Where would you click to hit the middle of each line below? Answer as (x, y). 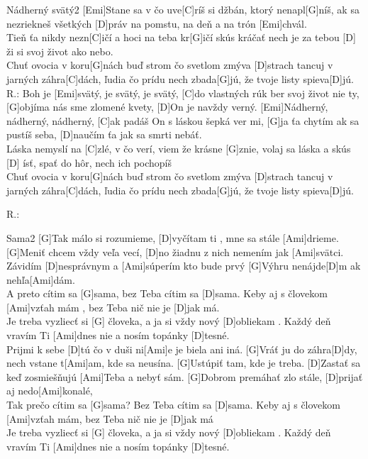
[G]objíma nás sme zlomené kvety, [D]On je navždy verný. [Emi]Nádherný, (167, 107)
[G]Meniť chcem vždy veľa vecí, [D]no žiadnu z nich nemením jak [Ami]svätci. (175, 251)
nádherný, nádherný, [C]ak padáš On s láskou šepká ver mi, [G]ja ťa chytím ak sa (183, 120)
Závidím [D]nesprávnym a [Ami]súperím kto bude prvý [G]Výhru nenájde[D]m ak (184, 266)
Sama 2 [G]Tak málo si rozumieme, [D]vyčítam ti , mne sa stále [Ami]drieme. (173, 237)
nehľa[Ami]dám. (41, 279)
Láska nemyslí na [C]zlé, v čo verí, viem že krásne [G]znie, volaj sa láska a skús (179, 148)
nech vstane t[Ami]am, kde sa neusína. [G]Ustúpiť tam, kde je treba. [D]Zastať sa (184, 363)
